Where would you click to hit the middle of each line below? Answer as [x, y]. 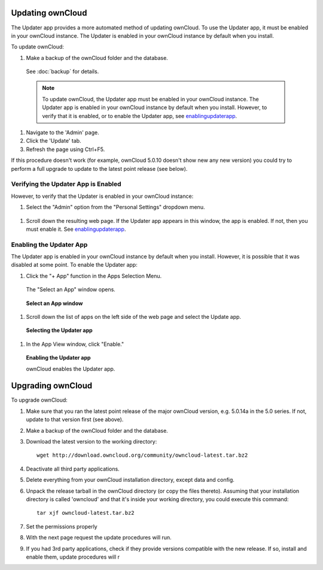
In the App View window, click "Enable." [75, 344]
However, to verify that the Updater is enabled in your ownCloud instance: [102, 196]
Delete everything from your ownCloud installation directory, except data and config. [130, 480]
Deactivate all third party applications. [73, 469]
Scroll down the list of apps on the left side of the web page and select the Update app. [134, 317]
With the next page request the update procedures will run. [99, 538]
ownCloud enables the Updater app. [71, 369]
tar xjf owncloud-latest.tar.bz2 [86, 513]
